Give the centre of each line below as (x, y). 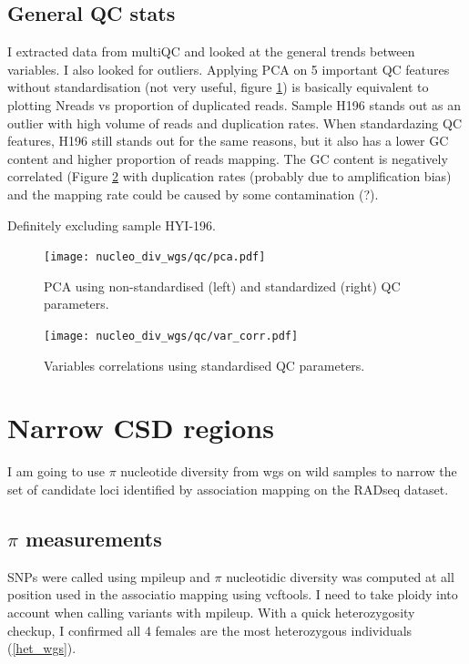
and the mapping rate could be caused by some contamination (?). (193, 194)
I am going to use (56, 471)
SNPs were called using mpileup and (109, 576)
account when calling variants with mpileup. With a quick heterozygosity (211, 612)
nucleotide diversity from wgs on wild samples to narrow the (289, 471)
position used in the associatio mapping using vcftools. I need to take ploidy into (233, 594)
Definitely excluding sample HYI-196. (112, 225)
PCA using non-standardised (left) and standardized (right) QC (222, 286)
